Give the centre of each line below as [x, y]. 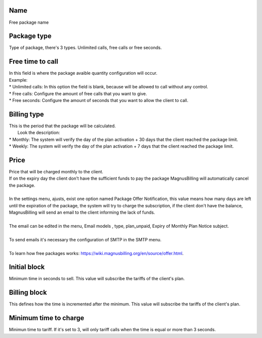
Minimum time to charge [47, 318]
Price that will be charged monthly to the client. [56, 171]
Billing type [26, 114]
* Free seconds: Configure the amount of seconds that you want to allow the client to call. [99, 100]
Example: [18, 80]
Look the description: [39, 133]
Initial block [27, 267]
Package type [30, 36]
